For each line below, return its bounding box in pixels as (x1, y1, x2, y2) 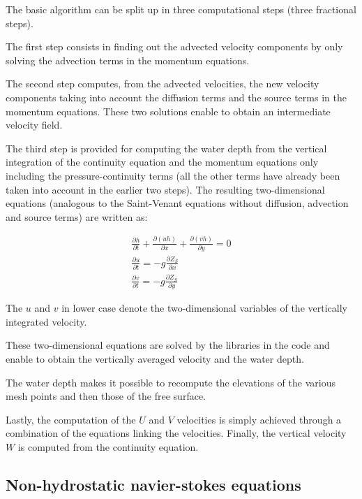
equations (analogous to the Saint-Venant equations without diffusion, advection (6, 196, 349, 210)
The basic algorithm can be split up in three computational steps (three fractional (6, 2, 356, 16)
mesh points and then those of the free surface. (6, 389, 206, 403)
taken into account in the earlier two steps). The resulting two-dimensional (6, 182, 325, 196)
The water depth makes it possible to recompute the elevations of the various (6, 375, 335, 389)
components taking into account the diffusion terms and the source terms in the (6, 89, 347, 104)
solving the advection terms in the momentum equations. (6, 52, 250, 67)
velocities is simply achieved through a (176, 412, 342, 426)
